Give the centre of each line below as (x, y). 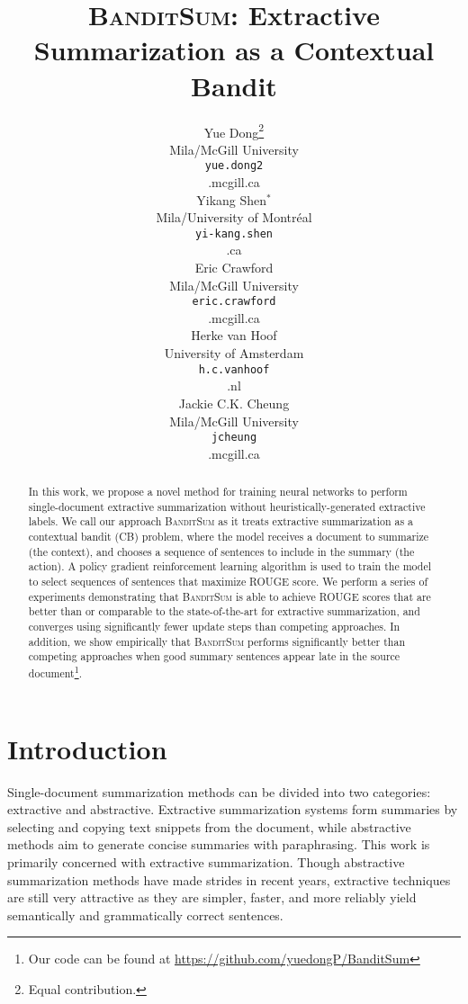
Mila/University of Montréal (234, 217)
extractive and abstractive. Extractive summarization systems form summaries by (233, 809)
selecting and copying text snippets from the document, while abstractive (209, 826)
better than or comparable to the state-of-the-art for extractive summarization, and (224, 611)
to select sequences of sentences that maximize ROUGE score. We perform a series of (228, 582)
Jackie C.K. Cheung (234, 403)
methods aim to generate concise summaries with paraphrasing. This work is (219, 844)
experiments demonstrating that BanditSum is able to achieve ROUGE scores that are (229, 596)
